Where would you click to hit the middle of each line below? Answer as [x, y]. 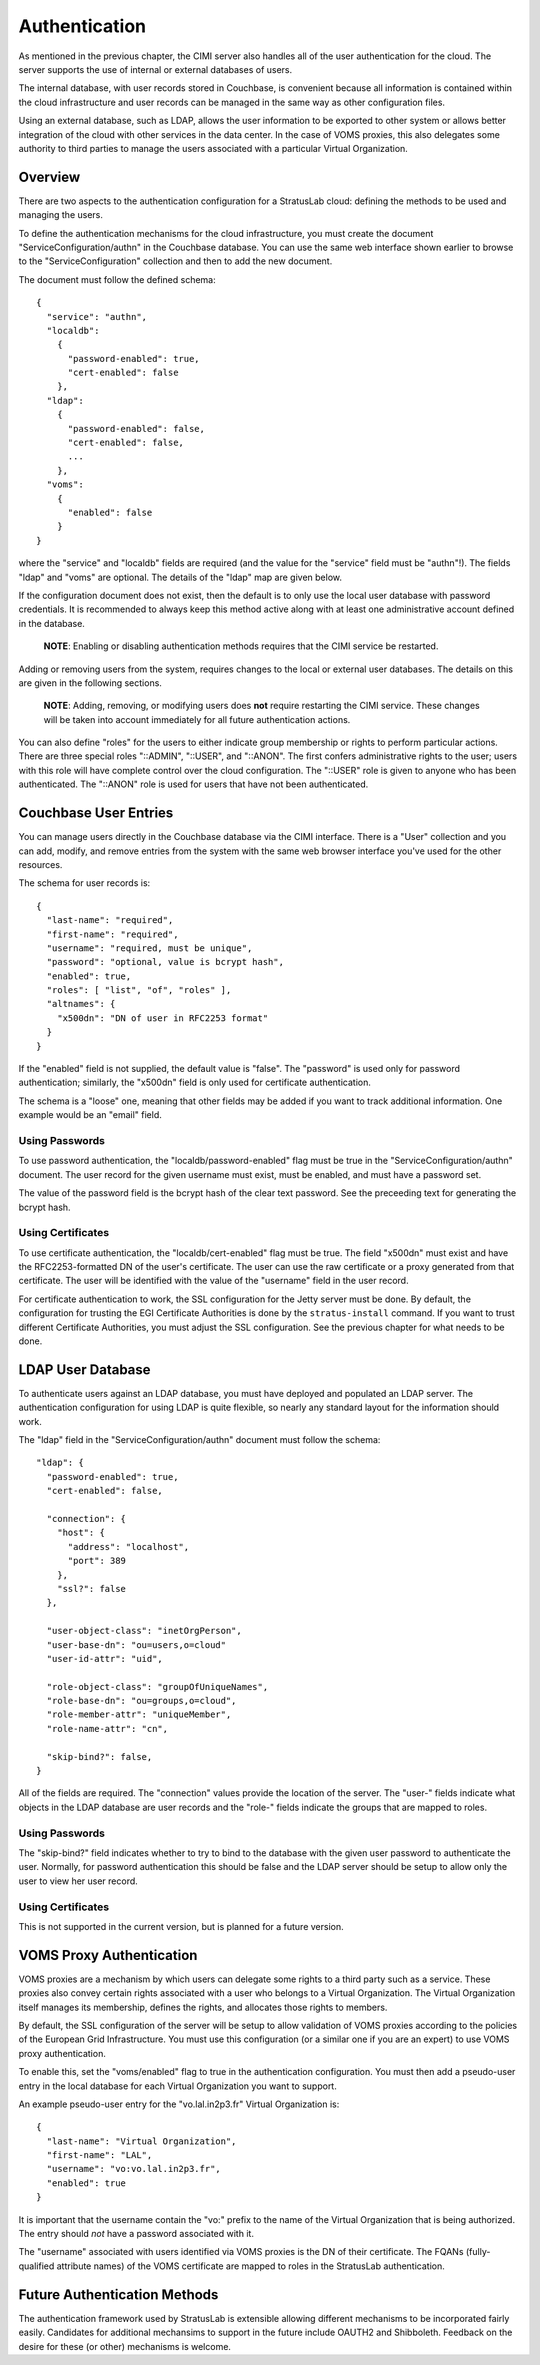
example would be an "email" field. [90, 1115]
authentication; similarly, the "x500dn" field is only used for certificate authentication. [195, 1082]
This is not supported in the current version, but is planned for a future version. [181, 1926]
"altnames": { [81, 1004]
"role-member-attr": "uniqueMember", [139, 1714]
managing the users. [61, 215]
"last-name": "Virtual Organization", [141, 2141]
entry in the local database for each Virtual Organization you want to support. [177, 2086]
